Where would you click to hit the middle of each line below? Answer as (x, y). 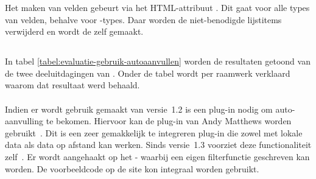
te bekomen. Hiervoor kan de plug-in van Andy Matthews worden (169, 121)
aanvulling (24, 121)
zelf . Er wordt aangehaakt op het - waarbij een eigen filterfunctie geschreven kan (157, 156)
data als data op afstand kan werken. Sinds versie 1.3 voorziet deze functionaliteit (158, 145)
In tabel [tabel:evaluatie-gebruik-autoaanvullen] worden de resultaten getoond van (158, 61)
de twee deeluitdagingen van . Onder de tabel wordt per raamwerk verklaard (148, 73)
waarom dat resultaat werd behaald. (72, 85)
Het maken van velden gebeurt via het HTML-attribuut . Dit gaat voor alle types (157, 7)
